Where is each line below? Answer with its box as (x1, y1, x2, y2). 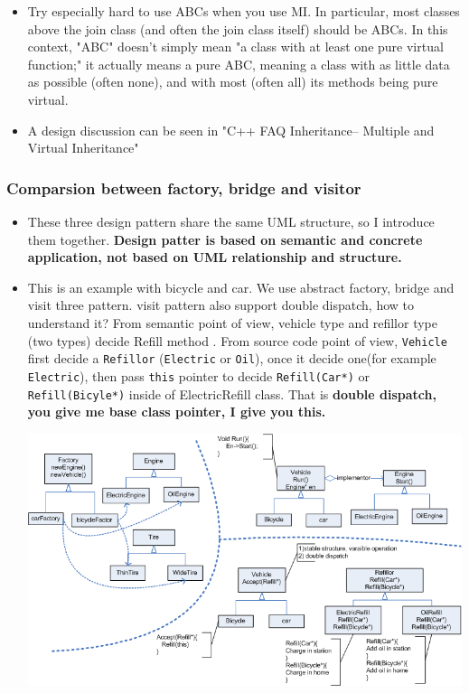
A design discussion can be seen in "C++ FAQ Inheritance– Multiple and (27, 120, 435, 139)
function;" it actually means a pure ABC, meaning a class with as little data (27, 54, 450, 73)
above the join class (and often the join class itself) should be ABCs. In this (27, 19, 448, 38)
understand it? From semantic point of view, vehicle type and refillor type (27, 313, 437, 332)
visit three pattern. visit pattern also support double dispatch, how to (27, 295, 414, 314)
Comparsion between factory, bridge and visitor (6, 176, 361, 199)
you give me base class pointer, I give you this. (27, 402, 326, 421)
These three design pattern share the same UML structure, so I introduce (27, 211, 435, 230)
